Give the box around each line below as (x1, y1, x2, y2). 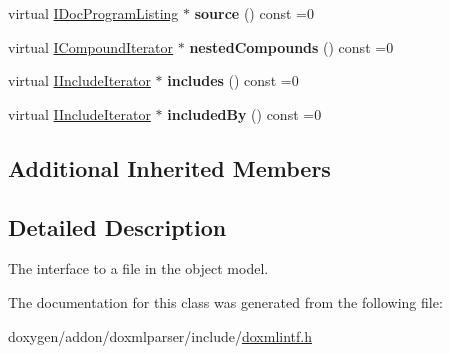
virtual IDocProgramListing (8, 3, 179, 23)
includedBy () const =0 (167, 103, 322, 124)
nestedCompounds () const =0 (189, 36, 394, 57)
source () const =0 (194, 3, 314, 23)
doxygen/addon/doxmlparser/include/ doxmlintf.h (8, 325, 312, 346)
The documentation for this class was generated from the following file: (8, 291, 443, 312)
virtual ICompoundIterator (8, 36, 174, 57)
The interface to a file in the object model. (8, 258, 269, 279)
